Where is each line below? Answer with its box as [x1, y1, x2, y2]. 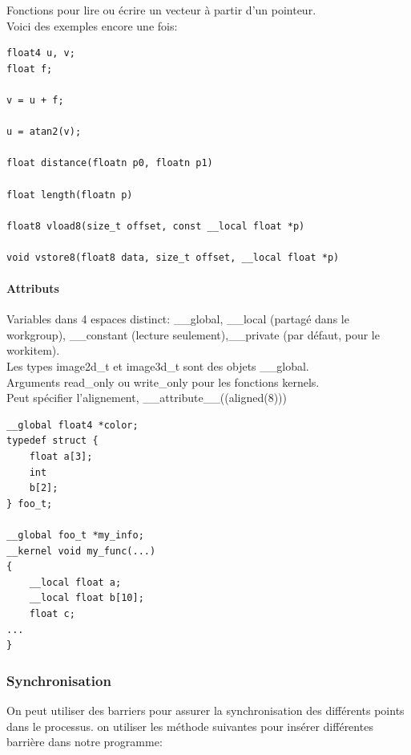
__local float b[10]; [29, 592, 144, 604]
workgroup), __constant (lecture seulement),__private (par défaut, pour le [6, 326, 380, 343]
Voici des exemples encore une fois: [6, 17, 178, 34]
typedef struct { [6, 435, 99, 447]
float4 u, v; [6, 47, 75, 59]
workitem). [6, 342, 60, 359]
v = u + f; [6, 94, 64, 106]
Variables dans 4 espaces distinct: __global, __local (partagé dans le [6, 311, 349, 327]
